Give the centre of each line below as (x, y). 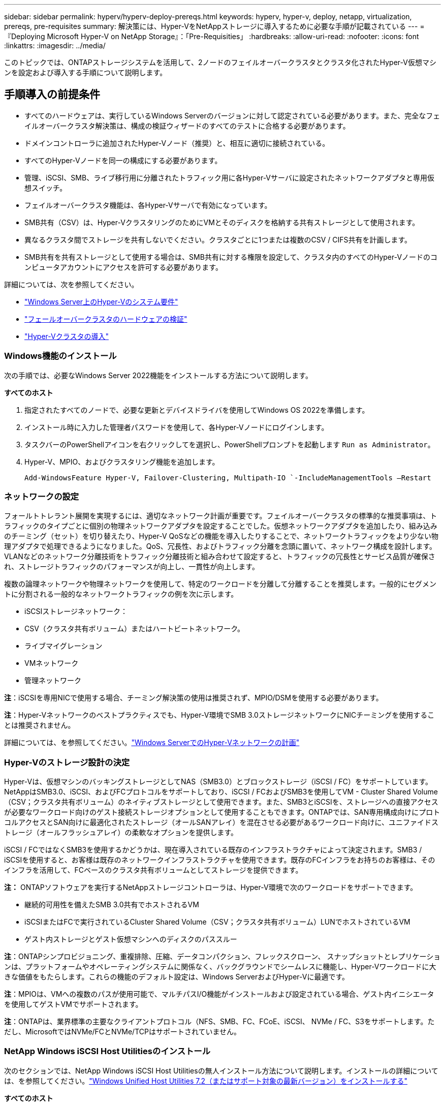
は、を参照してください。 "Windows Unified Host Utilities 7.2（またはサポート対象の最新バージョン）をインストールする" (206, 1081)
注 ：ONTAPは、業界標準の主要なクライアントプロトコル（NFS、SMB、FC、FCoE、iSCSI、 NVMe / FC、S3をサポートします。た (219, 1022)
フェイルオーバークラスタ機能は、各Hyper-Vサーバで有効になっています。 (148, 205)
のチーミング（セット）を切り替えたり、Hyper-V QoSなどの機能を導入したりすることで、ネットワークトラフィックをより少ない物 (221, 536)
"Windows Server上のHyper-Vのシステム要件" (101, 301)
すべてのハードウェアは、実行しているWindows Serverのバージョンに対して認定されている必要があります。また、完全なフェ (232, 115)
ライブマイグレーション (63, 646)
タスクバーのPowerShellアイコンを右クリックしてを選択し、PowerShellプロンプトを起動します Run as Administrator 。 (230, 444)
